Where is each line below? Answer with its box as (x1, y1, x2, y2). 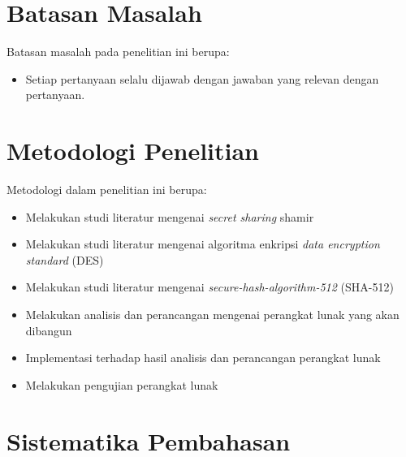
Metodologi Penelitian (6, 134, 259, 167)
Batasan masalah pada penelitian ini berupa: (6, 43, 230, 60)
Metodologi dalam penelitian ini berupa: (6, 181, 207, 198)
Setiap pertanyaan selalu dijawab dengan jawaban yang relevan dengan (25, 70, 379, 87)
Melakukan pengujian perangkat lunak (25, 376, 218, 393)
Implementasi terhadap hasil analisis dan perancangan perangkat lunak (25, 349, 381, 366)
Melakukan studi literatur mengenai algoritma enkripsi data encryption (25, 235, 380, 252)
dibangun (25, 321, 72, 338)
